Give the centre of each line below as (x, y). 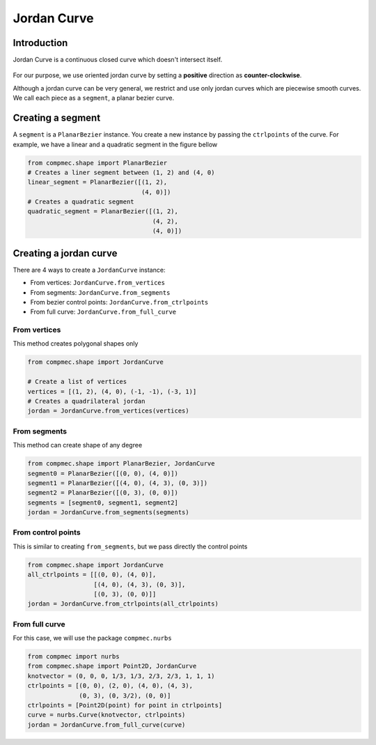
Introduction (40, 43)
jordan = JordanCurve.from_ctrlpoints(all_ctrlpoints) (123, 604)
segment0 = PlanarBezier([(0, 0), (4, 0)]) (103, 473)
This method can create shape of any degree (78, 445)
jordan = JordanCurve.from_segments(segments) (108, 513)
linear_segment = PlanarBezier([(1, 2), (97, 182)
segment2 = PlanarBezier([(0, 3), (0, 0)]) (103, 493)
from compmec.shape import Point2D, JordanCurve (112, 666)
